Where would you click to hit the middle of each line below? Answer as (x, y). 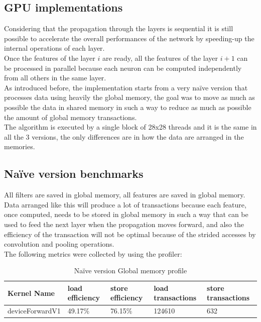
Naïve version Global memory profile (130, 271)
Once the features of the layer (50, 58)
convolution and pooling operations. (59, 244)
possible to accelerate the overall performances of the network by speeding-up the (129, 38)
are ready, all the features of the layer (160, 58)
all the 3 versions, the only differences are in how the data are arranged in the (124, 136)
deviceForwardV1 (34, 311)
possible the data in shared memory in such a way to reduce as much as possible (128, 107)
